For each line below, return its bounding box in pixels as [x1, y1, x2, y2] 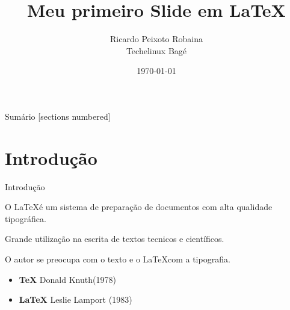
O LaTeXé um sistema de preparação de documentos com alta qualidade [5, 200, 273, 213]
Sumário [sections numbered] [5, 110, 111, 122]
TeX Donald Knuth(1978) [19, 273, 116, 285]
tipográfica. [5, 212, 46, 225]
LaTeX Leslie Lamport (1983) [19, 293, 132, 306]
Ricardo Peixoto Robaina [110, 33, 203, 45]
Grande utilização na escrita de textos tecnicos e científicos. [5, 232, 224, 245]
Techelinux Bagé [126, 44, 187, 57]
